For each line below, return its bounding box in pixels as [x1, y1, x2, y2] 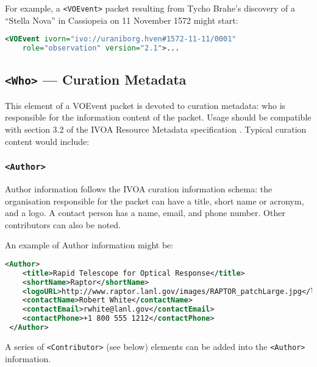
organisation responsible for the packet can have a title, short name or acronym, [5, 194, 304, 207]
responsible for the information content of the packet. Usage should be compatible [5, 111, 312, 124]
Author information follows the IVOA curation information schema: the [5, 182, 272, 195]
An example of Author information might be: [5, 239, 174, 251]
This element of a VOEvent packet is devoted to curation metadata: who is [5, 99, 286, 111]
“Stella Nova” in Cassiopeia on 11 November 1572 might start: [5, 13, 238, 26]
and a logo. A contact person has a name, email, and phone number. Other [5, 206, 285, 219]
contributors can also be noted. [5, 218, 121, 231]
